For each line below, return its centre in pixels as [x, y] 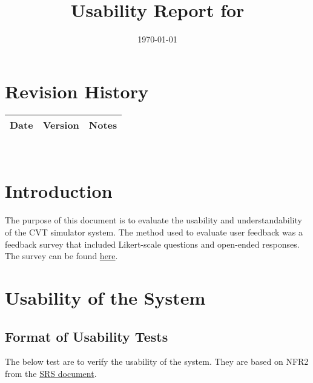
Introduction [59, 191]
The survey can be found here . [61, 256]
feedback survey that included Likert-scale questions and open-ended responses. [152, 244]
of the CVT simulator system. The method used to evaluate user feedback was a [154, 232]
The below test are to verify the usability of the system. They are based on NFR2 [157, 361]
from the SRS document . [51, 373]
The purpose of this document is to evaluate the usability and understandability [153, 220]
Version [61, 124]
